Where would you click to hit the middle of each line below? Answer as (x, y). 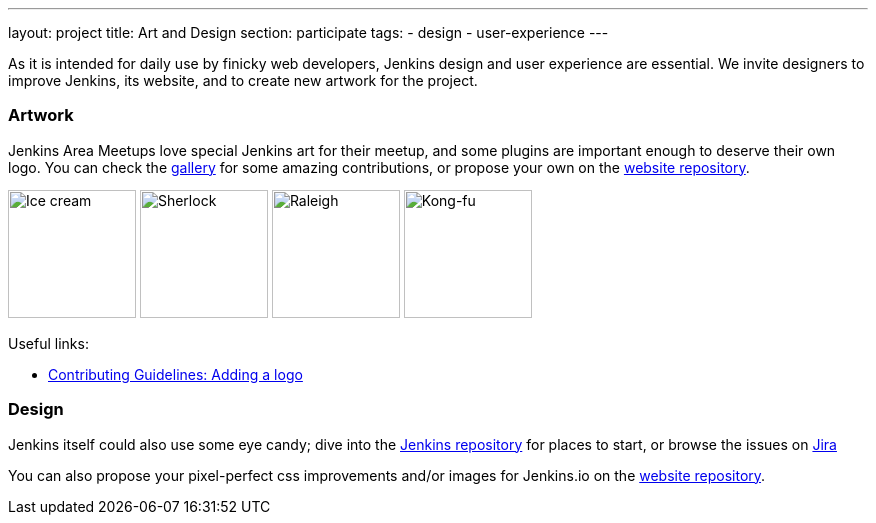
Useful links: (48, 343)
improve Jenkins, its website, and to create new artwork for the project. (243, 80)
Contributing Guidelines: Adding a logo (175, 374)
